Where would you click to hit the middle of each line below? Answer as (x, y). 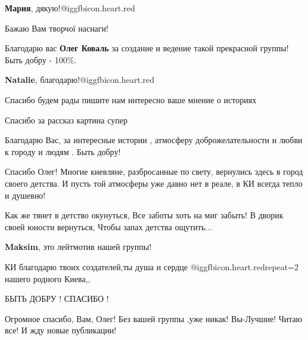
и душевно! (25, 195)
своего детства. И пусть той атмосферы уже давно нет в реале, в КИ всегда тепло (154, 183)
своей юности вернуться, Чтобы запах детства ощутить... (108, 226)
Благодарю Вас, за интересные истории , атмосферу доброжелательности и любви (154, 140)
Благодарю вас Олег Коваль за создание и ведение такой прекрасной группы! (147, 48)
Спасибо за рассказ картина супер (66, 120)
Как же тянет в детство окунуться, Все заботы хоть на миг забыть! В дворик (144, 215)
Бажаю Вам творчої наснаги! (57, 28)
